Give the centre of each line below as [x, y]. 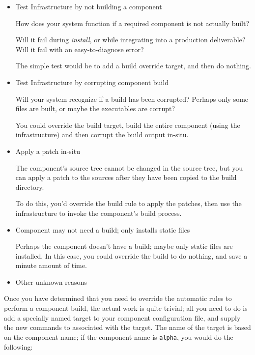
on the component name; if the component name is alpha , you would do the [119, 337]
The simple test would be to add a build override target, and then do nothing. [133, 66]
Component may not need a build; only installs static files [103, 229]
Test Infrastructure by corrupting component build [92, 82]
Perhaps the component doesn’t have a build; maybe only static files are [124, 246]
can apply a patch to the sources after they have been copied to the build [126, 177]
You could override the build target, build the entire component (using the [128, 125]
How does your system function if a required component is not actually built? [132, 23]
